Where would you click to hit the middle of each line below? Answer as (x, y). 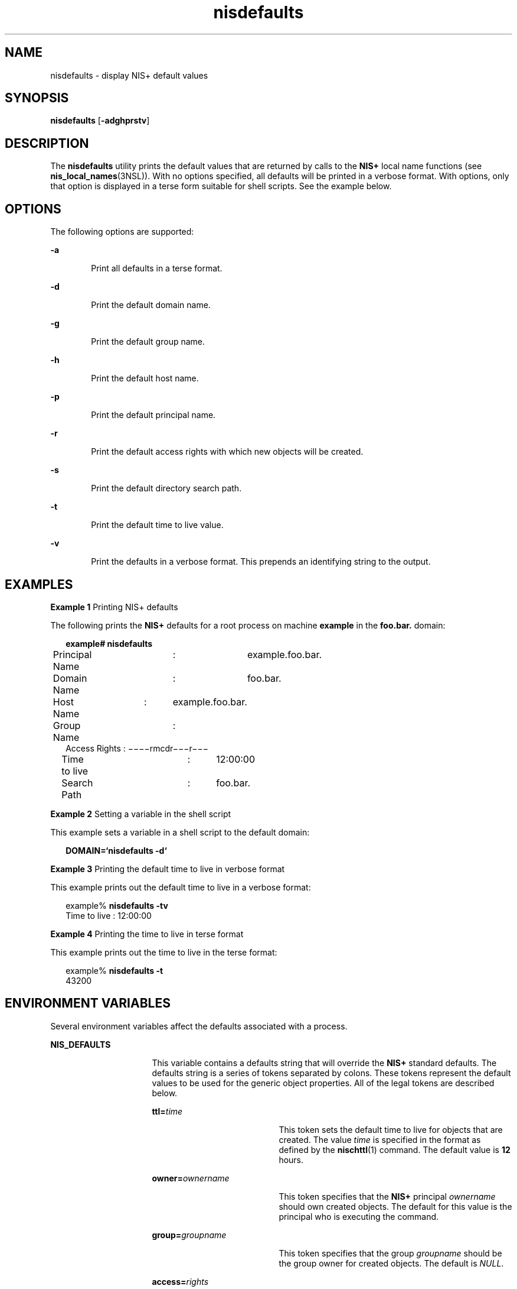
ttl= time (167, 1111)
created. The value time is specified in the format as (380, 1139)
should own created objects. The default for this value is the (395, 1206)
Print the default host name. (145, 378)
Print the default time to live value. (157, 525)
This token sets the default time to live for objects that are (391, 1129)
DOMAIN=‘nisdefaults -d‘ (116, 850)
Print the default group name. (148, 342)
